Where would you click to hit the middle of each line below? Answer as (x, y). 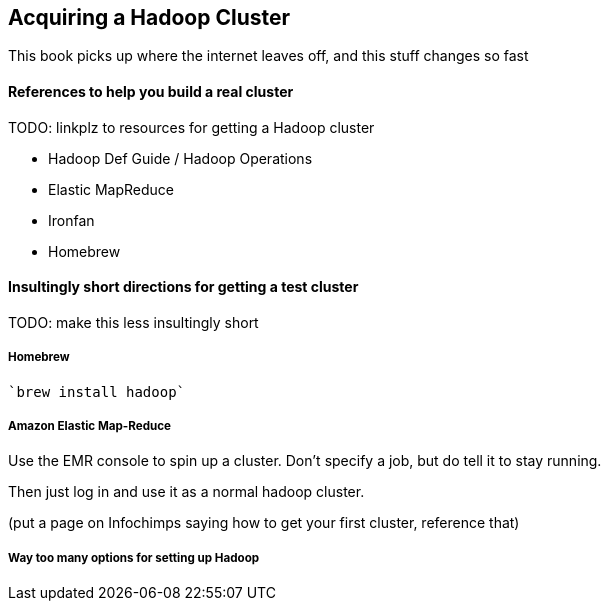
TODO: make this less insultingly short (133, 322)
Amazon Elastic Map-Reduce (89, 426)
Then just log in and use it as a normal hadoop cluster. (186, 492)
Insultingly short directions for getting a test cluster (183, 287)
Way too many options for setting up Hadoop (134, 557)
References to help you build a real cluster (151, 92)
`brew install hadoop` (97, 391)
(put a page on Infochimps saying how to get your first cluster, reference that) (264, 523)
